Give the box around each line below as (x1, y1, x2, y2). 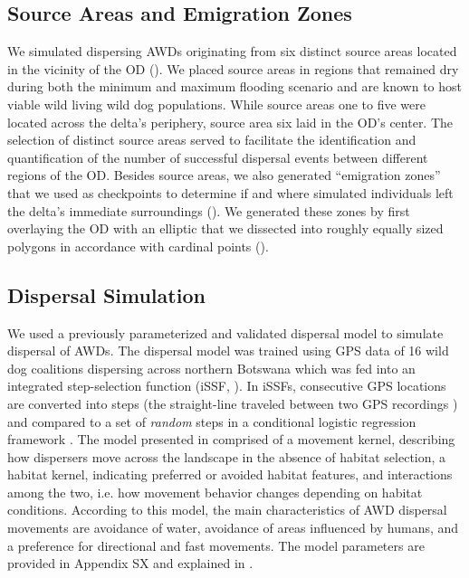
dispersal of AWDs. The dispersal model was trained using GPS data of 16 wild (7, 341, 449, 360)
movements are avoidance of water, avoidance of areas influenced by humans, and (7, 518, 459, 537)
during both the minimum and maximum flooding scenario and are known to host (7, 77, 462, 96)
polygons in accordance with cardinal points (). (7, 236, 269, 255)
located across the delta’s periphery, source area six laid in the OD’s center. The (7, 112, 454, 131)
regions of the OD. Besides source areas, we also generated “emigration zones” (7, 166, 441, 185)
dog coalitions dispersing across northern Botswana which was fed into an (7, 358, 416, 377)
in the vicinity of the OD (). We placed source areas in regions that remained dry (7, 59, 459, 78)
